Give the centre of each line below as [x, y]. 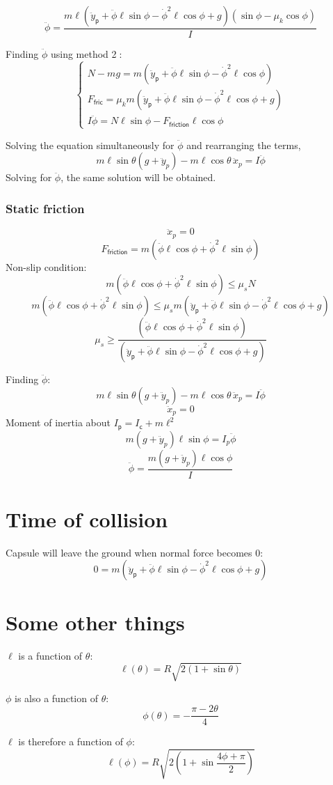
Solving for [29, 177]
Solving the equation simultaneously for [90, 145]
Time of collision [87, 519]
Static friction [45, 208]
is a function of [50, 655]
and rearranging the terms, [244, 145]
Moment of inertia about [58, 422]
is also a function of [56, 698]
